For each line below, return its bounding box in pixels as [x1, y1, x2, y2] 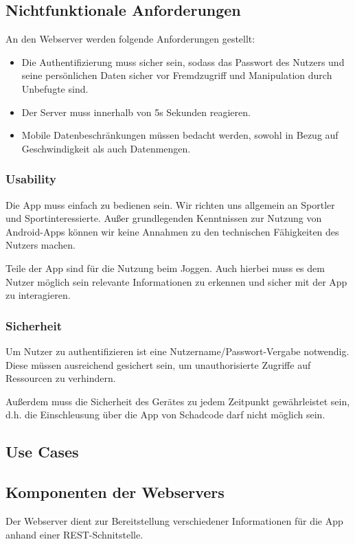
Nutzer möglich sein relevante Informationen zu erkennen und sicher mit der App [5, 274, 347, 288]
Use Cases [5, 441, 79, 462]
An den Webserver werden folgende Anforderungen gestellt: [5, 32, 255, 46]
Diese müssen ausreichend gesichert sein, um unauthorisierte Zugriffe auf [5, 357, 311, 372]
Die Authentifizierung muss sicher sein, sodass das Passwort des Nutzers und [21, 54, 345, 69]
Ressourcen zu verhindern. [5, 371, 116, 385]
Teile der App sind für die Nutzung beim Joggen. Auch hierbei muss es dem [5, 260, 325, 275]
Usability [5, 170, 56, 188]
